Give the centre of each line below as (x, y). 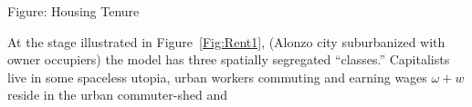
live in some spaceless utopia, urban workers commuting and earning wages (217, 77)
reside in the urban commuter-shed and (117, 95)
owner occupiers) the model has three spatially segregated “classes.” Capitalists (229, 59)
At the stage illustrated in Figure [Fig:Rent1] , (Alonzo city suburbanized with (226, 41)
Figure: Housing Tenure (73, 11)
